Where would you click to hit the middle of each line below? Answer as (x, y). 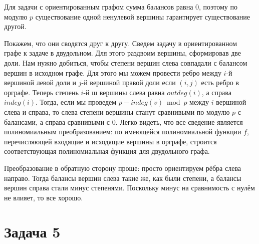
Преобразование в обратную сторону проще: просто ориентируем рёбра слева (123, 168)
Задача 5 (32, 232)
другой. (15, 26)
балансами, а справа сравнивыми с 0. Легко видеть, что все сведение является (123, 121)
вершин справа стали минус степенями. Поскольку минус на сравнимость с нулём (129, 188)
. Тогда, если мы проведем (76, 102)
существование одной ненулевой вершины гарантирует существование (143, 16)
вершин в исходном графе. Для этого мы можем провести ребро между (113, 72)
